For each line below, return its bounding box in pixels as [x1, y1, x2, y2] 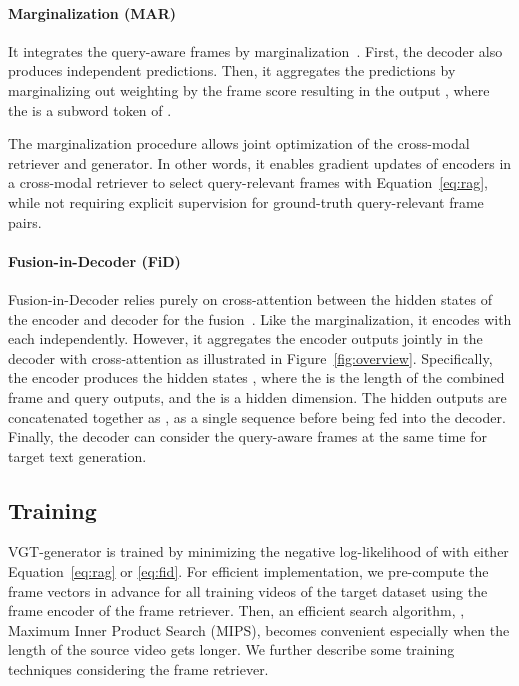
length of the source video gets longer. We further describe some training [8, 639, 455, 660]
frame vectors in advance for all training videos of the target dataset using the [8, 580, 488, 601]
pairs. [8, 211, 42, 232]
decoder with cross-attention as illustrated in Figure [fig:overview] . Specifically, [8, 347, 493, 368]
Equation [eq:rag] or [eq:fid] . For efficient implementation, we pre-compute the [8, 561, 489, 582]
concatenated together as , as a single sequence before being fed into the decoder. [8, 406, 506, 427]
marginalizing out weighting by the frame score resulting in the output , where [8, 79, 490, 100]
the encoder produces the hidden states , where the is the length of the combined [8, 367, 505, 388]
